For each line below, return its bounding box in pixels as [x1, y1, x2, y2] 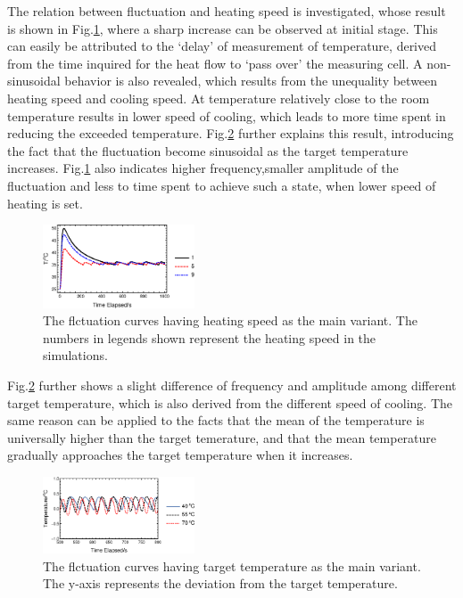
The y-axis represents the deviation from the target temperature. [43, 574, 398, 593]
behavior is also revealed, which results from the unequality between [64, 71, 438, 90]
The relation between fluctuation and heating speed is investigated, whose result [7, 2, 446, 20]
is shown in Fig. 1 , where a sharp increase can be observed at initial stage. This [7, 19, 438, 37]
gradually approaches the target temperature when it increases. [7, 446, 353, 464]
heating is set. [7, 193, 83, 212]
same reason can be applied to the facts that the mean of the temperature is [7, 411, 425, 430]
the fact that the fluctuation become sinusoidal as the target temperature [7, 141, 409, 160]
